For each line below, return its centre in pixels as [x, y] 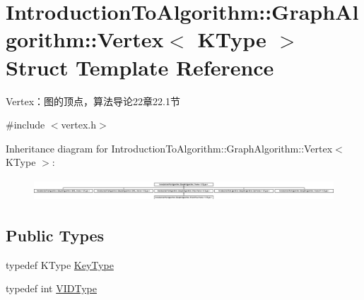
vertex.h [78, 125]
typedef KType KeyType [60, 264]
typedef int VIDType [51, 288]
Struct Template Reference [140, 67]
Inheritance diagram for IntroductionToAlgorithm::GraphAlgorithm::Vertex [169, 148]
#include [25, 125]
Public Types [55, 235]
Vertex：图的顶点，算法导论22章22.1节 [93, 101]
